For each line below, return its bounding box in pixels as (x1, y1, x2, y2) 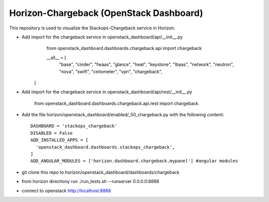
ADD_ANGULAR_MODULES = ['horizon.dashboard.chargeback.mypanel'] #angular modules (30, 158, 238, 164)
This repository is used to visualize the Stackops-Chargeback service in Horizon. (9, 25, 175, 31)
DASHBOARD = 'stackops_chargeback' (30, 123, 118, 129)
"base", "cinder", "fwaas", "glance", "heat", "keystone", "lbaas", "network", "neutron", (59, 61, 234, 67)
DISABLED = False (30, 130, 73, 136)
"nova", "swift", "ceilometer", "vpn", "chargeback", (59, 68, 163, 74)
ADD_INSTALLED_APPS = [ (30, 137, 89, 143)
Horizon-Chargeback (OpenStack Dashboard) (9, 7, 203, 18)
